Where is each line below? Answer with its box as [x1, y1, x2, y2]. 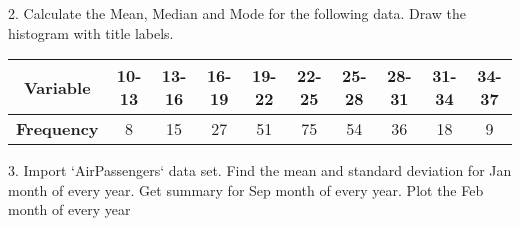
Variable [23, 75, 91, 99]
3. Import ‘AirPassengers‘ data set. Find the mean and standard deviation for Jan [8, 160, 512, 181]
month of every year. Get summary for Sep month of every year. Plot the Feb [8, 179, 484, 200]
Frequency [16, 117, 99, 141]
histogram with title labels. [8, 22, 174, 43]
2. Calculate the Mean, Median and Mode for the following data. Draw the [8, 3, 467, 23]
